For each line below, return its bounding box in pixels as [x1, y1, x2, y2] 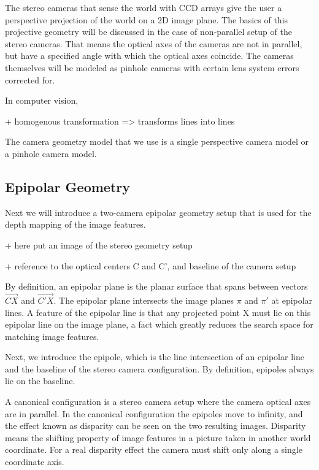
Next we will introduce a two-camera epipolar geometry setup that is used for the [5, 206, 312, 218]
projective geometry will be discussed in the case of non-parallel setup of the [5, 25, 292, 38]
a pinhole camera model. [5, 147, 97, 160]
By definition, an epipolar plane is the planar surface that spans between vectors [5, 280, 308, 293]
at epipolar [271, 293, 313, 306]
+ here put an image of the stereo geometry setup [5, 238, 193, 251]
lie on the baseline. [5, 374, 75, 387]
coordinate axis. [5, 455, 64, 468]
